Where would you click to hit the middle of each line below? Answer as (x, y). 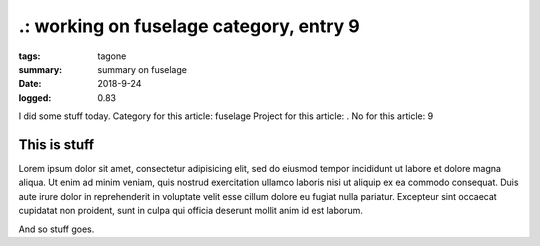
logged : (35, 97)
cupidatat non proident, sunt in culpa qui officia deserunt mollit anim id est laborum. (191, 211)
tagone (112, 56)
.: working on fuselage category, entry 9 (189, 26)
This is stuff (56, 144)
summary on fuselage (142, 69)
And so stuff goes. (56, 229)
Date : (30, 84)
